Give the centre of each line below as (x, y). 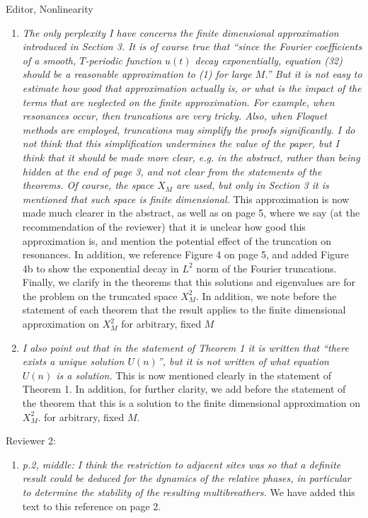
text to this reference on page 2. (92, 506)
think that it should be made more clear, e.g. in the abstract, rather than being (191, 157)
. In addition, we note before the (266, 295)
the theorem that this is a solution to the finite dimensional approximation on (191, 403)
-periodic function (123, 60)
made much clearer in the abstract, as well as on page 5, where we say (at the (191, 213)
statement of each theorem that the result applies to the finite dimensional (184, 310)
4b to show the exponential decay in (100, 268)
